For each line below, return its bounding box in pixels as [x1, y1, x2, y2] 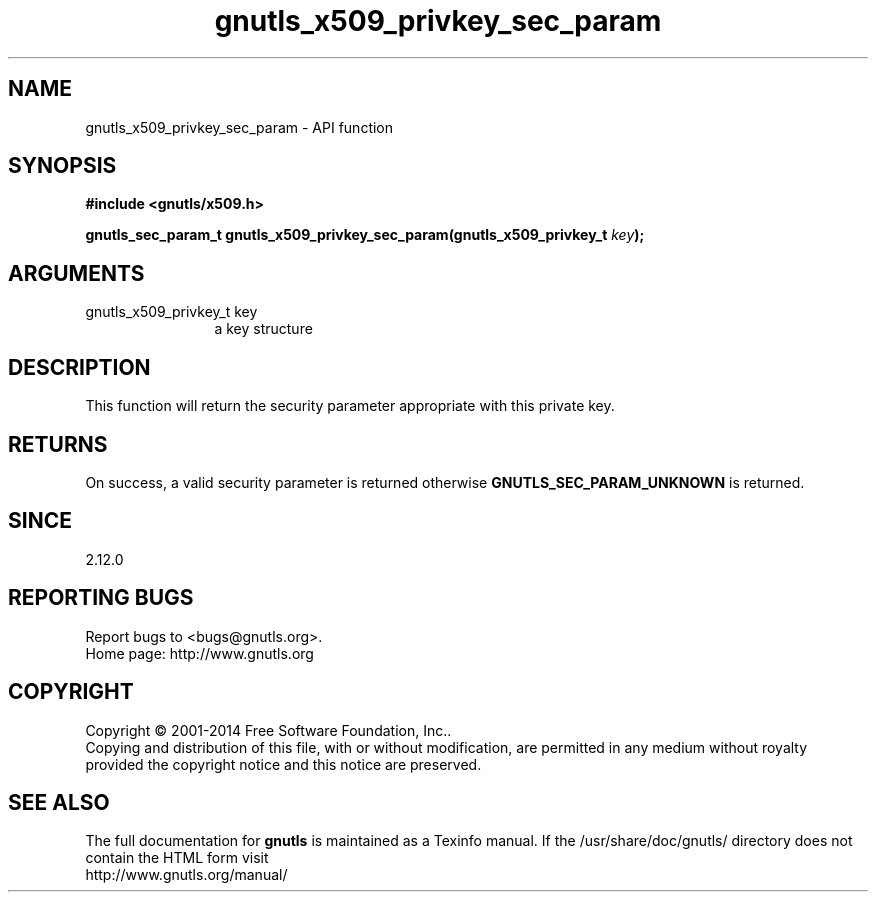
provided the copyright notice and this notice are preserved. [85, 755, 482, 773]
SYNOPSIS [8, 153, 117, 179]
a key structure [214, 320, 313, 338]
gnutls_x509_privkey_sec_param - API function [85, 118, 394, 136]
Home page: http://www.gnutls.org [85, 644, 314, 662]
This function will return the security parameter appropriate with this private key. [85, 397, 615, 415]
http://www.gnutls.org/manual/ [85, 866, 288, 884]
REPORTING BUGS [8, 585, 194, 611]
